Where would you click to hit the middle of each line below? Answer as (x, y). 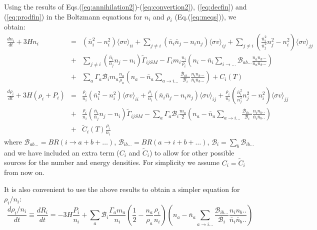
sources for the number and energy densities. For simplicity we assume (112, 162)
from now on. (24, 172)
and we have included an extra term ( (62, 152)
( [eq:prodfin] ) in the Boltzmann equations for (73, 16)
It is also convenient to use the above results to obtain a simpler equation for (122, 189)
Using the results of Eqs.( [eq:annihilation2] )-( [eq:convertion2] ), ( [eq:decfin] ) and (125, 6)
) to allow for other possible (192, 152)
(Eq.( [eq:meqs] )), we (205, 16)
